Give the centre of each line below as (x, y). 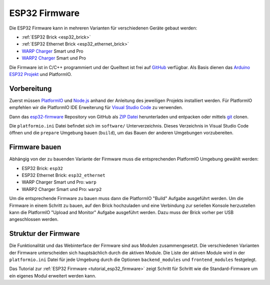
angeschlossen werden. (34, 219)
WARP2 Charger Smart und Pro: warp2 (62, 189)
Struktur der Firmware (44, 234)
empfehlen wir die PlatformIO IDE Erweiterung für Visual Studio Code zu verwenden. (96, 107)
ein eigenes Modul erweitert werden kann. (53, 275)
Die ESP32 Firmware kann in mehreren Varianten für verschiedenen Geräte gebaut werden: (103, 28)
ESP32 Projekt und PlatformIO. (40, 74)
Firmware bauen (35, 147)
